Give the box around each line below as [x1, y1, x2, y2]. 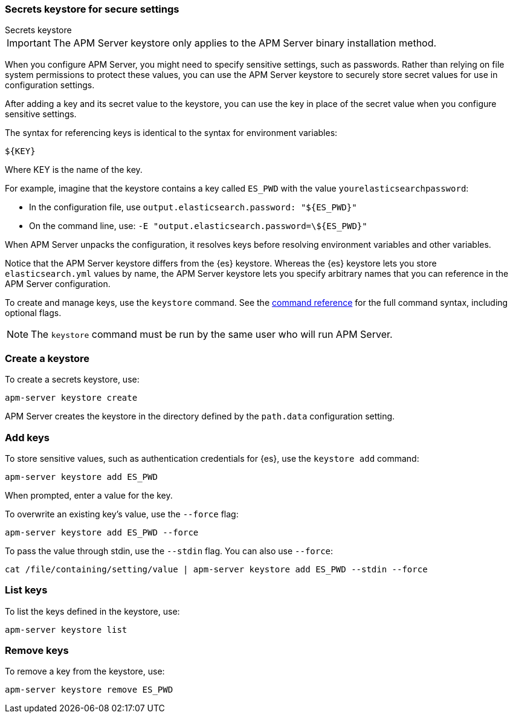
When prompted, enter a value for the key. [5, 490, 173, 500]
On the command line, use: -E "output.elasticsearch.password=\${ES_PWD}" [29, 221, 367, 231]
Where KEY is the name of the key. [5, 164, 143, 175]
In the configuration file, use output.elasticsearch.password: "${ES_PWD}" [29, 202, 357, 213]
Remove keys [5, 644, 69, 656]
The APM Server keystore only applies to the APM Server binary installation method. [53, 37, 437, 50]
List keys [5, 584, 48, 597]
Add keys [5, 431, 50, 444]
